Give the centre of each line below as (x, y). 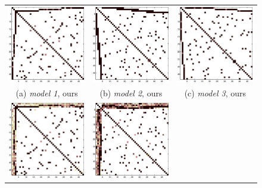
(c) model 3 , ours (215, 93)
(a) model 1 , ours (47, 93)
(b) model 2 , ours (131, 93)
